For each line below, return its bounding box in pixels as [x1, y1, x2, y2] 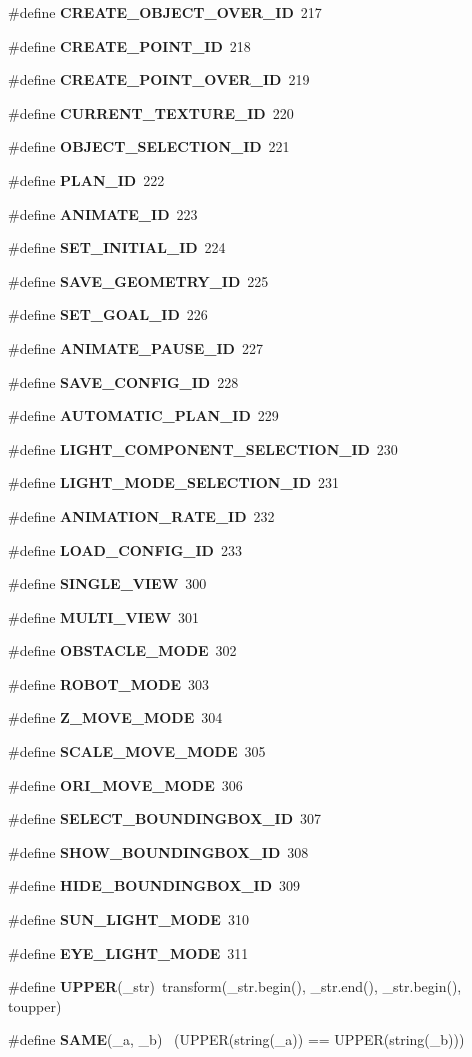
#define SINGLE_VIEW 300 [8, 573, 207, 594]
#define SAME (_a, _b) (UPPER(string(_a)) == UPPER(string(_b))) [8, 1029, 465, 1050]
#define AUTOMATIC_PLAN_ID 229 [8, 405, 279, 426]
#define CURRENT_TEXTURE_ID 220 [8, 102, 294, 123]
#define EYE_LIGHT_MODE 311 [8, 942, 249, 963]
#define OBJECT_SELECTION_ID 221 [8, 136, 290, 157]
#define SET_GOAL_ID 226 [8, 304, 208, 325]
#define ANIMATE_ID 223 [8, 203, 198, 224]
